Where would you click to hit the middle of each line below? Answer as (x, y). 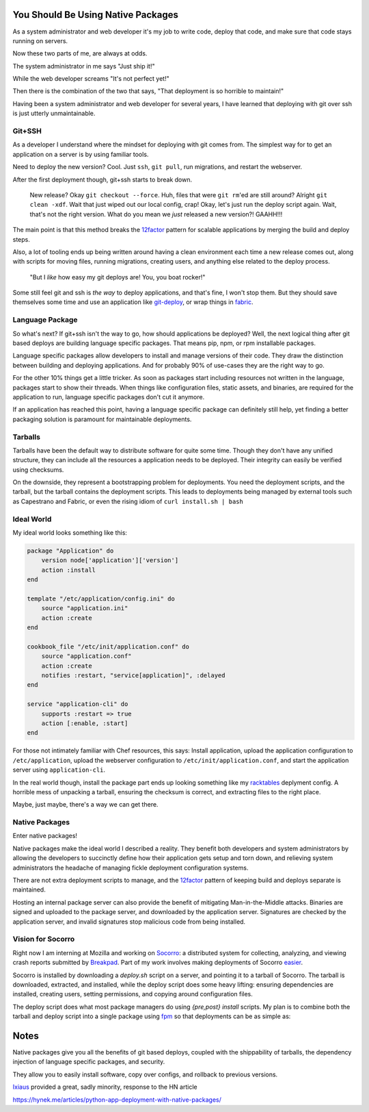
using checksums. (38, 470)
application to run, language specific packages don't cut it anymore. (109, 396)
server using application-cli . (59, 770)
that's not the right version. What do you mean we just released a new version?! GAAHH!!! (156, 214)
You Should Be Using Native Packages (96, 15)
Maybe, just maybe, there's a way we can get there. (85, 805)
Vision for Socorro (44, 939)
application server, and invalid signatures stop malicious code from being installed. (129, 922)
